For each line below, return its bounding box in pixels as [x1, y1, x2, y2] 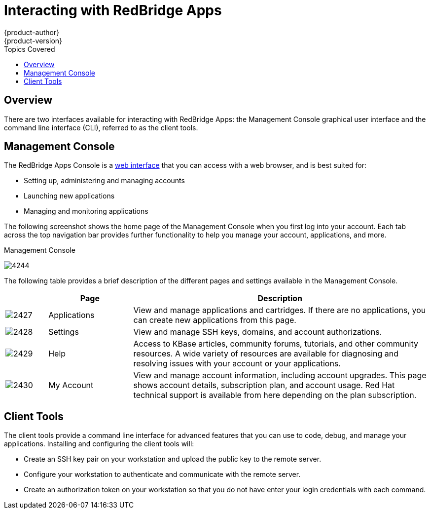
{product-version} [4, 36, 63, 45]
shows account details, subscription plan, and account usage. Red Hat [133, 380, 395, 391]
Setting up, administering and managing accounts [24, 176, 185, 185]
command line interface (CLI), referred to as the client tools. [4, 123, 198, 132]
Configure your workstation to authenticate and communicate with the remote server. [24, 470, 301, 479]
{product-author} [4, 28, 60, 37]
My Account [48, 380, 94, 391]
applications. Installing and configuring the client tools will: [4, 439, 194, 448]
